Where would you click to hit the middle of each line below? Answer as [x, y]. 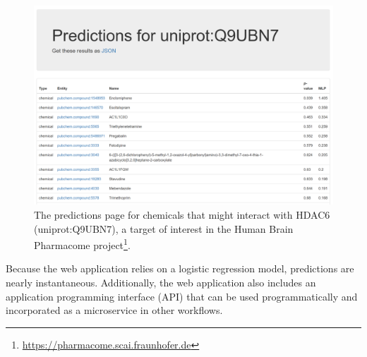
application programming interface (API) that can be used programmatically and [182, 296]
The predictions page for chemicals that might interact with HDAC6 [182, 214]
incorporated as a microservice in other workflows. [114, 310]
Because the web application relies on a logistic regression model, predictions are [180, 268]
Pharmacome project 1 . [82, 244]
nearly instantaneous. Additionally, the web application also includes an [161, 283]
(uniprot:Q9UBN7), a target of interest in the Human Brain [164, 228]
